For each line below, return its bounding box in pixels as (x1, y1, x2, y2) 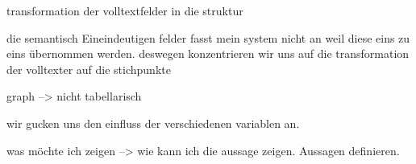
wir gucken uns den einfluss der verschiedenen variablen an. (6, 114, 300, 131)
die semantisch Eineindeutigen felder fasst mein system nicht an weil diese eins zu (6, 29, 410, 46)
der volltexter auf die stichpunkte (6, 60, 171, 77)
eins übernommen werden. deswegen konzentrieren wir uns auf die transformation (6, 45, 410, 62)
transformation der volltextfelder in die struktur (6, 2, 243, 18)
